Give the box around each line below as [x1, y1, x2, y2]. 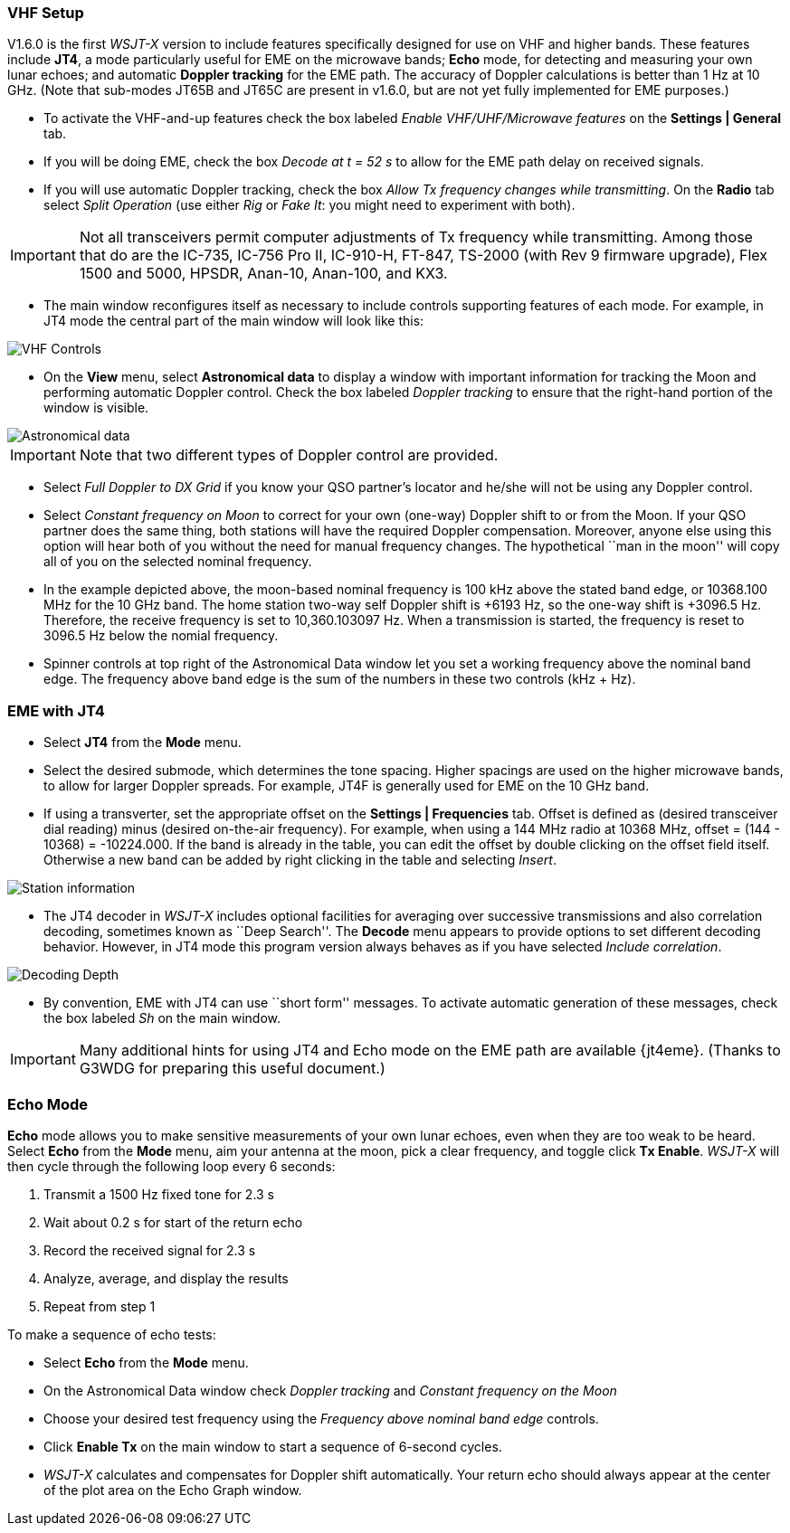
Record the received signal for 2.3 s [43, 1242, 256, 1258]
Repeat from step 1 [43, 1298, 156, 1314]
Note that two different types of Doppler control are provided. [79, 446, 499, 465]
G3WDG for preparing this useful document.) [79, 1059, 385, 1078]
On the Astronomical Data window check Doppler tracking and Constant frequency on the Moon [43, 1382, 617, 1398]
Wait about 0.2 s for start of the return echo [43, 1214, 303, 1230]
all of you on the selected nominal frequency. [43, 554, 312, 570]
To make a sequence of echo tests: [7, 1326, 216, 1342]
